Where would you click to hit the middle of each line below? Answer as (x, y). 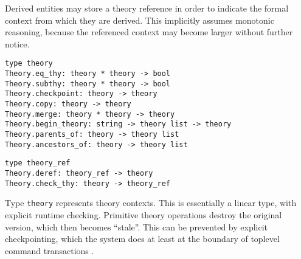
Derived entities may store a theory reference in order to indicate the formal (147, 8)
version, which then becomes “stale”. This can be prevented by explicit (137, 226)
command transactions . (50, 250)
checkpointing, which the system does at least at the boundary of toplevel (142, 239)
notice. (17, 43)
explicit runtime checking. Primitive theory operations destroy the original (144, 214)
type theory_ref (38, 163)
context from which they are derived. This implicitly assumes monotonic (140, 20)
